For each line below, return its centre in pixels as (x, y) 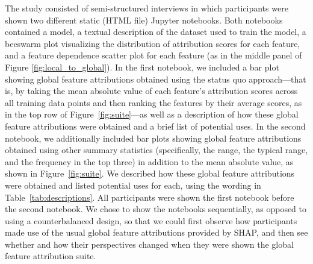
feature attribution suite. (51, 256)
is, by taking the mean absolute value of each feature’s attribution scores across (151, 91)
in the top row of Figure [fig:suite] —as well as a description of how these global (152, 114)
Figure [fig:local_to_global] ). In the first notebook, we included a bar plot (142, 67)
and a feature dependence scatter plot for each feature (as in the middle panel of (153, 55)
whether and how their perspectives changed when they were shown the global (149, 244)
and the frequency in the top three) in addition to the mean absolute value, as (149, 161)
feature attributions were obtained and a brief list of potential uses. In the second (155, 126)
